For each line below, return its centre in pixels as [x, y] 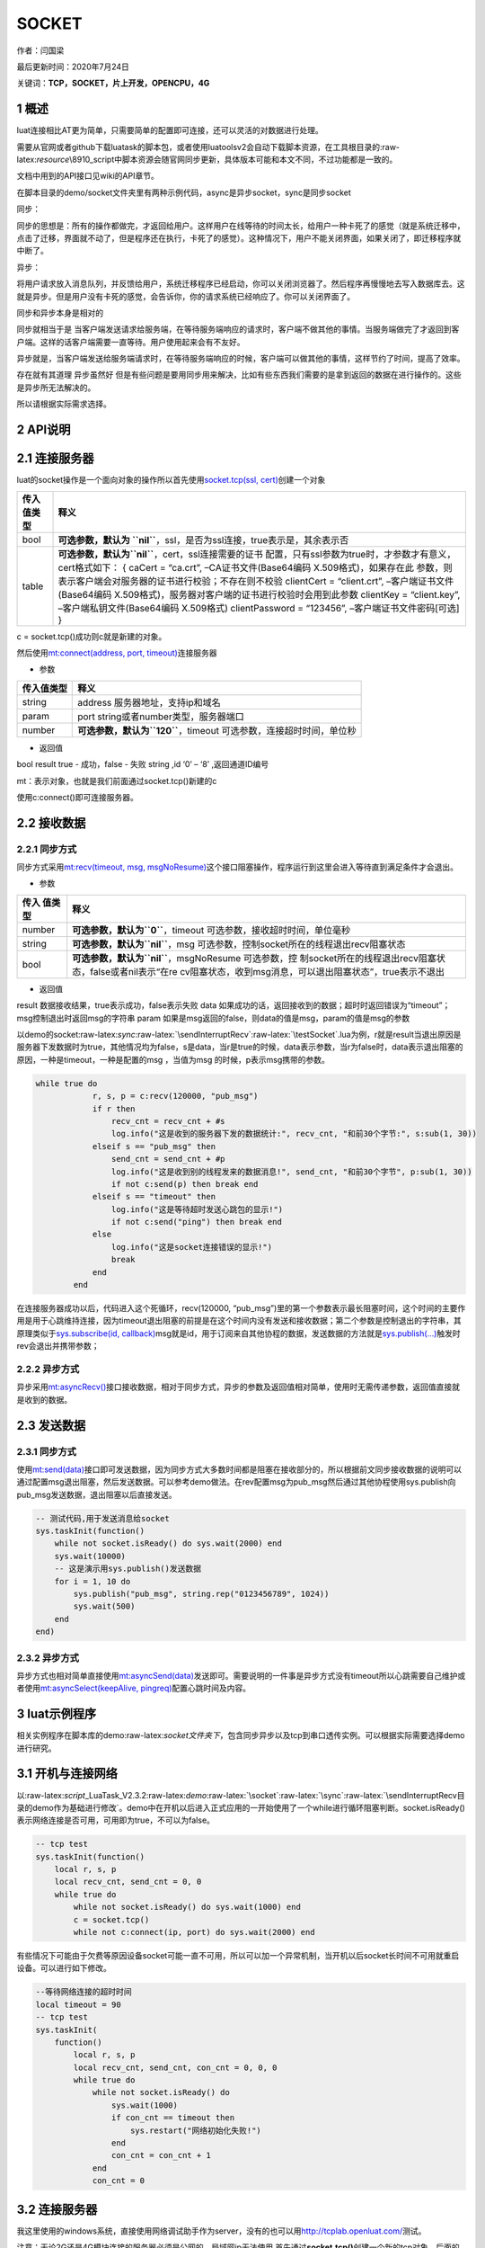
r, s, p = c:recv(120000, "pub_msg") [175, 1096]
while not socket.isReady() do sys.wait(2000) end [168, 1543]
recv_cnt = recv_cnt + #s [168, 1121]
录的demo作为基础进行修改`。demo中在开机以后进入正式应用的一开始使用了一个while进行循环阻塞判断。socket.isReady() [241, 1807]
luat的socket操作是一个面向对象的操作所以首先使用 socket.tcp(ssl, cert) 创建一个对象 [171, 480]
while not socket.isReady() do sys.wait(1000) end [187, 1907]
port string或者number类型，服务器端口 [161, 717]
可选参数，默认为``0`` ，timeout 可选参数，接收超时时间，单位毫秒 [211, 930]
